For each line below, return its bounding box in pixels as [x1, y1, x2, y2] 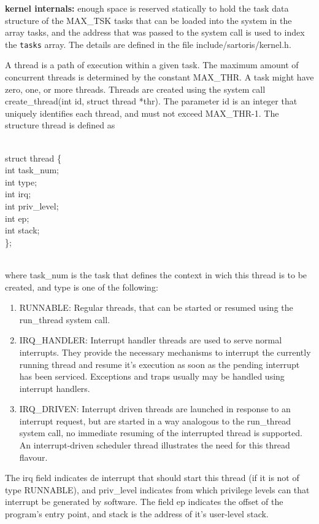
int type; [5, 175, 37, 188]
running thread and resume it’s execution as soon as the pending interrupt [19, 358, 300, 370]
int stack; [5, 224, 40, 237]
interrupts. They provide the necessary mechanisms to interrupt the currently [19, 345, 311, 358]
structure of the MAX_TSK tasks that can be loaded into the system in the [5, 14, 292, 26]
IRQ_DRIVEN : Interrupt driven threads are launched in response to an [19, 402, 291, 415]
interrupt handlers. [19, 381, 90, 394]
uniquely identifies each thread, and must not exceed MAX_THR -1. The [5, 106, 279, 119]
